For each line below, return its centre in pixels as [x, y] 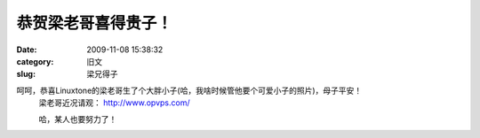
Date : [27, 50]
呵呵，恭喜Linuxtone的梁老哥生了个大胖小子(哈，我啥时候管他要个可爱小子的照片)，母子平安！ [189, 90]
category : [35, 61]
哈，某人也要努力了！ [78, 119]
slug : [26, 74]
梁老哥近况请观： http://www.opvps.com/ [114, 103]
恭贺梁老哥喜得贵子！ [95, 23]
